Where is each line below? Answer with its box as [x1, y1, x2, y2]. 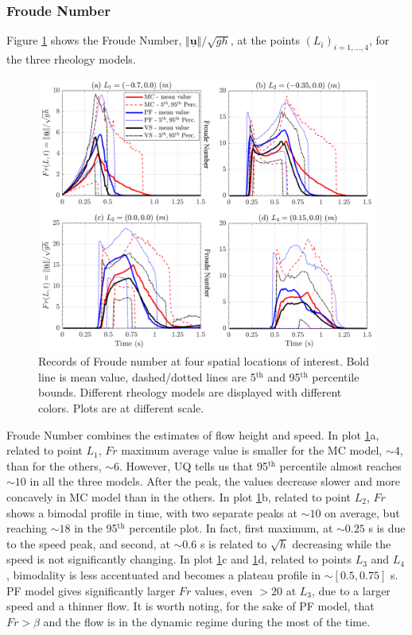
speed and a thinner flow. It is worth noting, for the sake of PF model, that [6, 598, 375, 614]
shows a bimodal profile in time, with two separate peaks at [6, 504, 297, 521]
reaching [6, 520, 47, 536]
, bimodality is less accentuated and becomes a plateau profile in [6, 566, 321, 583]
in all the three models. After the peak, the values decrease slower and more [29, 473, 401, 490]
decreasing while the [292, 535, 391, 552]
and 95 [267, 368, 301, 385]
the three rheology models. [6, 51, 136, 68]
